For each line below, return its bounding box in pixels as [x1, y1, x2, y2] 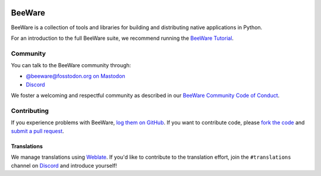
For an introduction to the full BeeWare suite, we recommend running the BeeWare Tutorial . [11, 34, 234, 42]
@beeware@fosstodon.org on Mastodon [26, 73, 125, 80]
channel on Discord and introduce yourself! [11, 162, 117, 169]
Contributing [11, 106, 49, 115]
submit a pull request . [11, 127, 65, 134]
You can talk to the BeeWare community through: [11, 62, 131, 69]
